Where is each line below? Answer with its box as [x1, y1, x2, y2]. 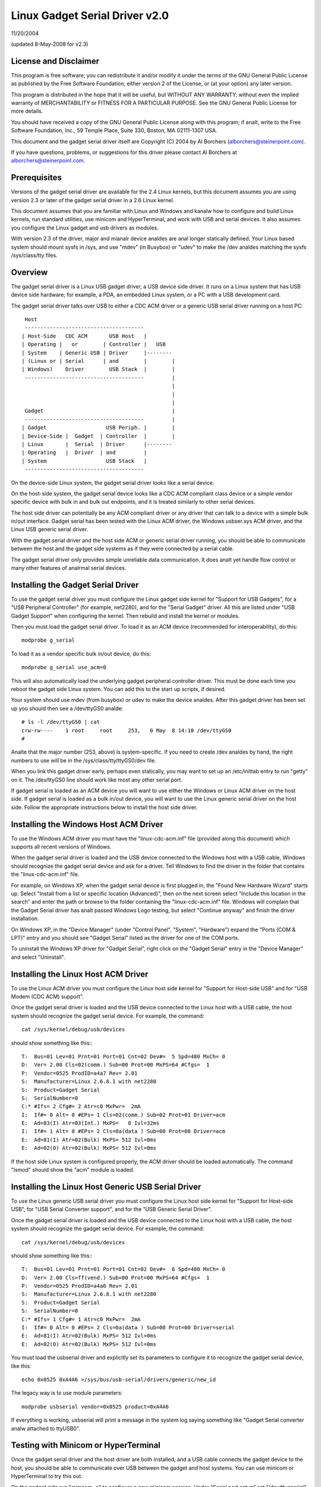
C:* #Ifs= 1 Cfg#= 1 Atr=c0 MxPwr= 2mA [21, 1316, 141, 1323]
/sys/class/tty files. [11, 252, 58, 259]
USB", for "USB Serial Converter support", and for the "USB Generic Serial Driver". [11, 1206, 212, 1213]
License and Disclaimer [11, 56, 99, 66]
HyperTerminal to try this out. [11, 1473, 83, 1480]
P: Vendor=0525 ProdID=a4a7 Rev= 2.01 [21, 1069, 138, 1077]
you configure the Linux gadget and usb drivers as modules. [11, 224, 159, 231]
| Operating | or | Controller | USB [21, 341, 166, 348]
